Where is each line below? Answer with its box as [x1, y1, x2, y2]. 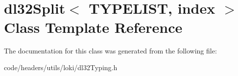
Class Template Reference [4, 17, 183, 37]
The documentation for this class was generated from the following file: [4, 46, 217, 56]
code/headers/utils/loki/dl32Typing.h [4, 62, 118, 72]
